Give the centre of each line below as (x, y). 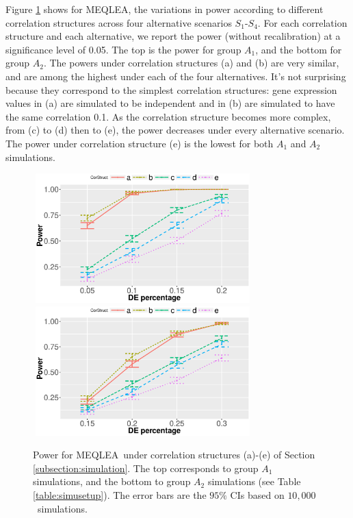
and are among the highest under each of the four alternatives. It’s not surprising (176, 76)
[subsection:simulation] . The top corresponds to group (146, 468)
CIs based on (257, 495)
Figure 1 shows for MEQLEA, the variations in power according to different (165, 9)
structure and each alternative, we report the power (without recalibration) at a (173, 36)
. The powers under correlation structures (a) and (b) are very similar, (191, 63)
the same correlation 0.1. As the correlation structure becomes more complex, (168, 116)
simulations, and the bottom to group (112, 481)
